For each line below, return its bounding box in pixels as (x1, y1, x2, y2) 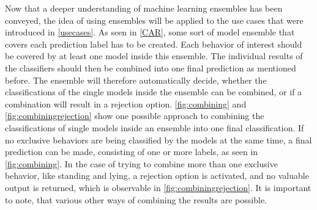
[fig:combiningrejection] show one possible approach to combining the (5, 109, 264, 122)
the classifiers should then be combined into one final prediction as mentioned (5, 61, 296, 74)
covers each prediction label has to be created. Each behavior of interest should (5, 37, 302, 50)
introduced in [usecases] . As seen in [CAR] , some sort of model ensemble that (5, 26, 295, 38)
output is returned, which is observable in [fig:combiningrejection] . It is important (5, 181, 311, 194)
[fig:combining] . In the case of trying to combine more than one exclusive (5, 157, 278, 170)
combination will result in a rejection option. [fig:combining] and (5, 97, 247, 110)
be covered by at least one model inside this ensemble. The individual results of (5, 49, 303, 62)
